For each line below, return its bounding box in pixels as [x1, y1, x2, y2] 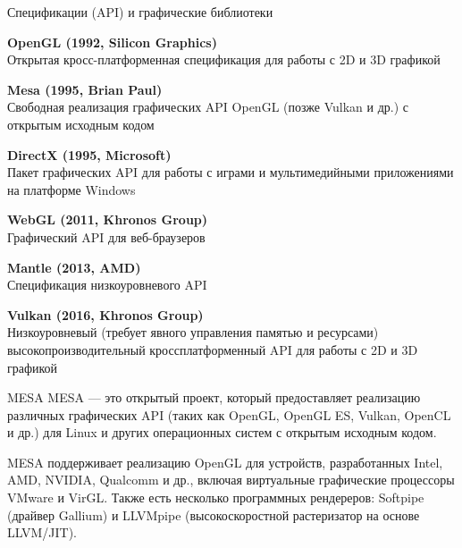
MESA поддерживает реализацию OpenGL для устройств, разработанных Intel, [7, 452, 443, 471]
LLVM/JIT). [7, 523, 77, 542]
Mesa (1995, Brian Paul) [7, 80, 163, 98]
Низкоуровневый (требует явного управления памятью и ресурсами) [7, 323, 379, 341]
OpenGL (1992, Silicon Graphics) [7, 32, 217, 51]
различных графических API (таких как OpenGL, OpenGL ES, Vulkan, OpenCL [7, 405, 451, 424]
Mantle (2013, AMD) [7, 257, 141, 276]
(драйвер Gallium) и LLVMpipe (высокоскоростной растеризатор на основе [7, 505, 420, 524]
